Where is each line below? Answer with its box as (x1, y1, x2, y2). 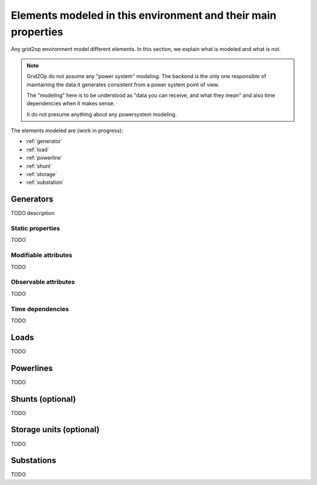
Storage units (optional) (11, 425, 100, 435)
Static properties (11, 224, 60, 233)
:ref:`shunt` (25, 162, 53, 170)
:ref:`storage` (25, 171, 58, 178)
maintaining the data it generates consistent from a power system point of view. (26, 81, 220, 88)
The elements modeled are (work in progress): (11, 127, 123, 134)
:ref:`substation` (25, 179, 65, 186)
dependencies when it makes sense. (26, 100, 116, 107)
